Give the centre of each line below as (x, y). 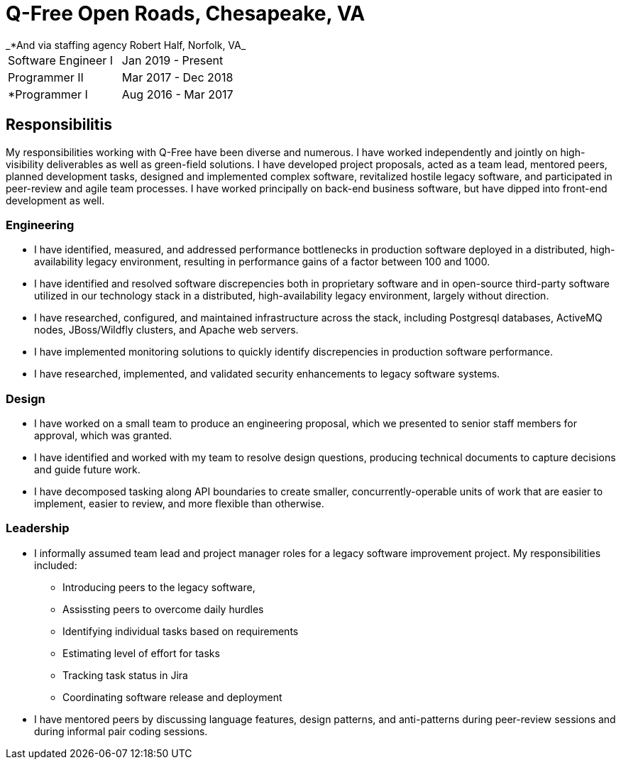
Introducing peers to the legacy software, (159, 587)
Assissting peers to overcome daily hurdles (163, 609)
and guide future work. (87, 470)
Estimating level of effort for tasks (141, 653)
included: (56, 565)
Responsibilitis (59, 125)
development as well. (55, 200)
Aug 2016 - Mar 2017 (177, 94)
